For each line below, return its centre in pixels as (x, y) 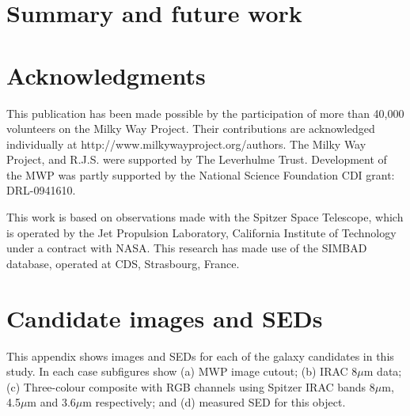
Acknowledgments (106, 75)
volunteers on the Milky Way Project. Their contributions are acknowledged (191, 129)
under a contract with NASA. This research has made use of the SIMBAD (187, 248)
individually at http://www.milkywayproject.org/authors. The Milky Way (186, 144)
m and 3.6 (51, 402)
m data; (383, 371)
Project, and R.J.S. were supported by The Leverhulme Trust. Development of (197, 159)
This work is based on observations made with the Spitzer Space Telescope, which (205, 217)
